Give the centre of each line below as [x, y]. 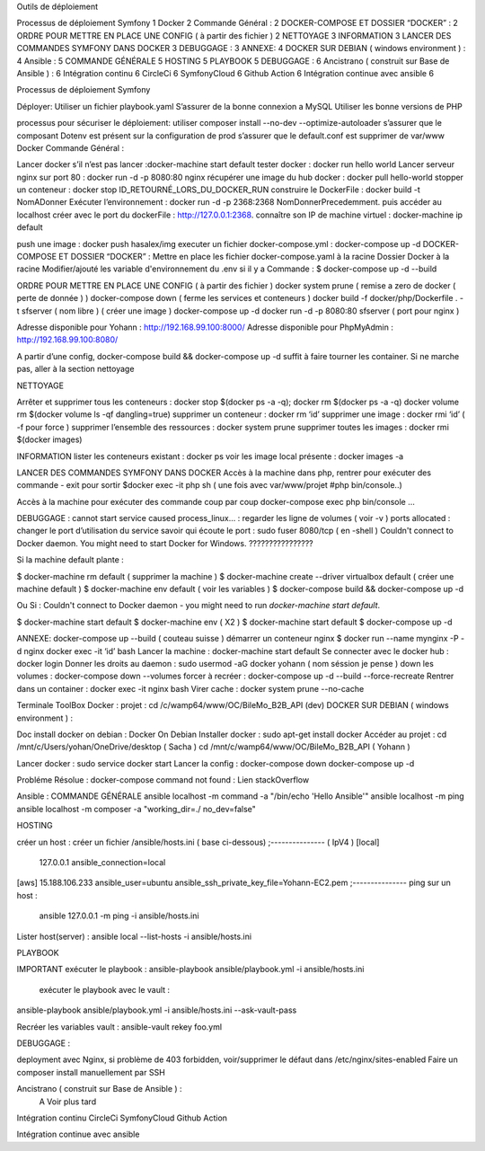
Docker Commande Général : [71, 147]
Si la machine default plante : [71, 560]
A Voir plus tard [68, 1102]
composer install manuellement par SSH [91, 1072]
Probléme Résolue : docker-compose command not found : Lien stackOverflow [163, 780]
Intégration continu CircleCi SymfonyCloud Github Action [122, 1118]
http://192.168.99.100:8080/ [67, 340]
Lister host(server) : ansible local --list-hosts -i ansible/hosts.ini [134, 936]
